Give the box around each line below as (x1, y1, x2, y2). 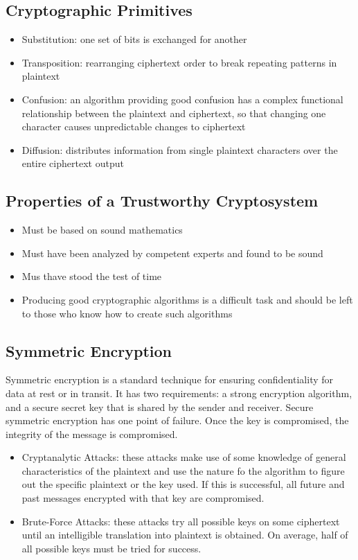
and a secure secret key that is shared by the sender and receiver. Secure (6, 399, 314, 414)
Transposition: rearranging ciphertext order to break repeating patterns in (21, 55, 337, 69)
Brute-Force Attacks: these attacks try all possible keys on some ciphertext (21, 514, 340, 528)
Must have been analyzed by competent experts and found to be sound (21, 245, 323, 260)
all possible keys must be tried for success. (21, 541, 202, 555)
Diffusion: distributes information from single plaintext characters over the (21, 142, 338, 157)
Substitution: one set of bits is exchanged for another (21, 32, 247, 46)
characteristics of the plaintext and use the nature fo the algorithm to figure (21, 463, 345, 478)
